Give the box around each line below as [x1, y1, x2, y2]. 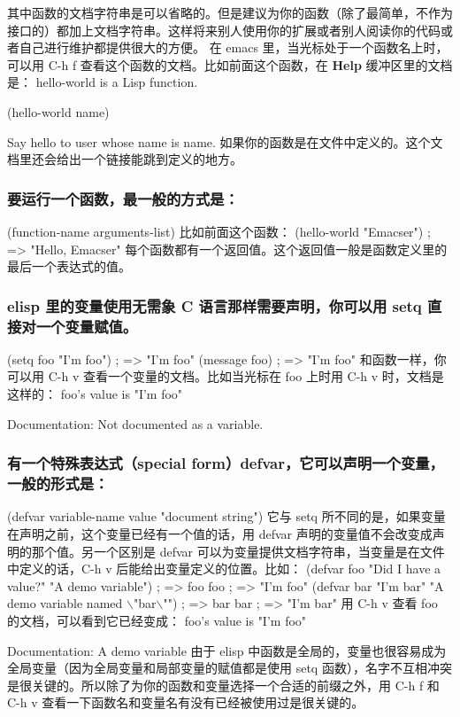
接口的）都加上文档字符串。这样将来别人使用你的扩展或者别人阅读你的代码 [7, 20, 441, 39]
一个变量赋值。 [35, 315, 138, 337]
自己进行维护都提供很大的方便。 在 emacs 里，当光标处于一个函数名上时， [19, 38, 448, 57]
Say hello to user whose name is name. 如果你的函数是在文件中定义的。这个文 [7, 132, 443, 151]
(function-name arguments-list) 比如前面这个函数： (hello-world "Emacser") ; [7, 222, 431, 240]
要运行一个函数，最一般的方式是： [7, 187, 239, 209]
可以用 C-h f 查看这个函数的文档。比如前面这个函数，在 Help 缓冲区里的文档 [7, 55, 453, 74]
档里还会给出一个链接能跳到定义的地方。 [7, 150, 242, 168]
